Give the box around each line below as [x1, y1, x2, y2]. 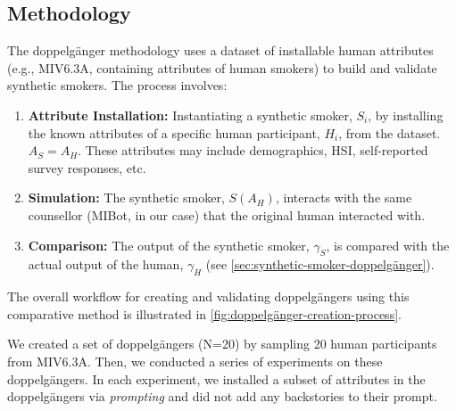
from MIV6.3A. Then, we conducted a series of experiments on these [7, 351, 383, 370]
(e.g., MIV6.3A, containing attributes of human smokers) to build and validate [7, 58, 437, 77]
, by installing [368, 105, 444, 124]
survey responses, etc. [28, 158, 146, 177]
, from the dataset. [338, 123, 441, 142]
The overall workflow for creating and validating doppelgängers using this [7, 287, 410, 306]
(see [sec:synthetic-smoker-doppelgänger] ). [205, 255, 435, 274]
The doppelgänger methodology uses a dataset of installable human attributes [7, 41, 434, 60]
